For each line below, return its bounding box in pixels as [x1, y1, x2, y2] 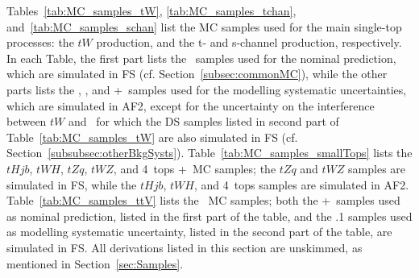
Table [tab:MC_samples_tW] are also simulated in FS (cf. [6, 128, 298, 145]
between [6, 113, 47, 130]
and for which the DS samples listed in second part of [68, 113, 339, 130]
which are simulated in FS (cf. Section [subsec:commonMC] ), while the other [6, 65, 388, 82]
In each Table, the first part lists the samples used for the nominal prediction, [6, 49, 396, 66]
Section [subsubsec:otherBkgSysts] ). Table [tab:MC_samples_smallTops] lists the [6, 144, 413, 161]
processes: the [6, 34, 74, 51]
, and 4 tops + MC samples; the [113, 160, 276, 176]
